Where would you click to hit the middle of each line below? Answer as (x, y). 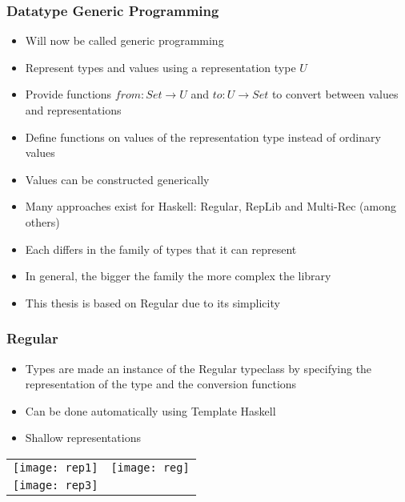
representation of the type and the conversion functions (161, 384)
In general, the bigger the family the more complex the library (178, 276)
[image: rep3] (56, 485)
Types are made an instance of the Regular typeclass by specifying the (198, 368)
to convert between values (335, 94)
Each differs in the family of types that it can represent (161, 249)
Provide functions (68, 94)
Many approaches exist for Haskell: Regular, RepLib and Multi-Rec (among (211, 206)
